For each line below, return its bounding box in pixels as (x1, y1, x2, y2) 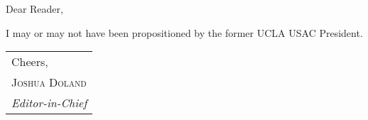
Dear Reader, (6, 1, 63, 16)
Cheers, (11, 53, 48, 70)
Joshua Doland (11, 74, 87, 91)
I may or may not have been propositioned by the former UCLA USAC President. (6, 25, 363, 40)
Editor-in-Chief (11, 94, 87, 111)
